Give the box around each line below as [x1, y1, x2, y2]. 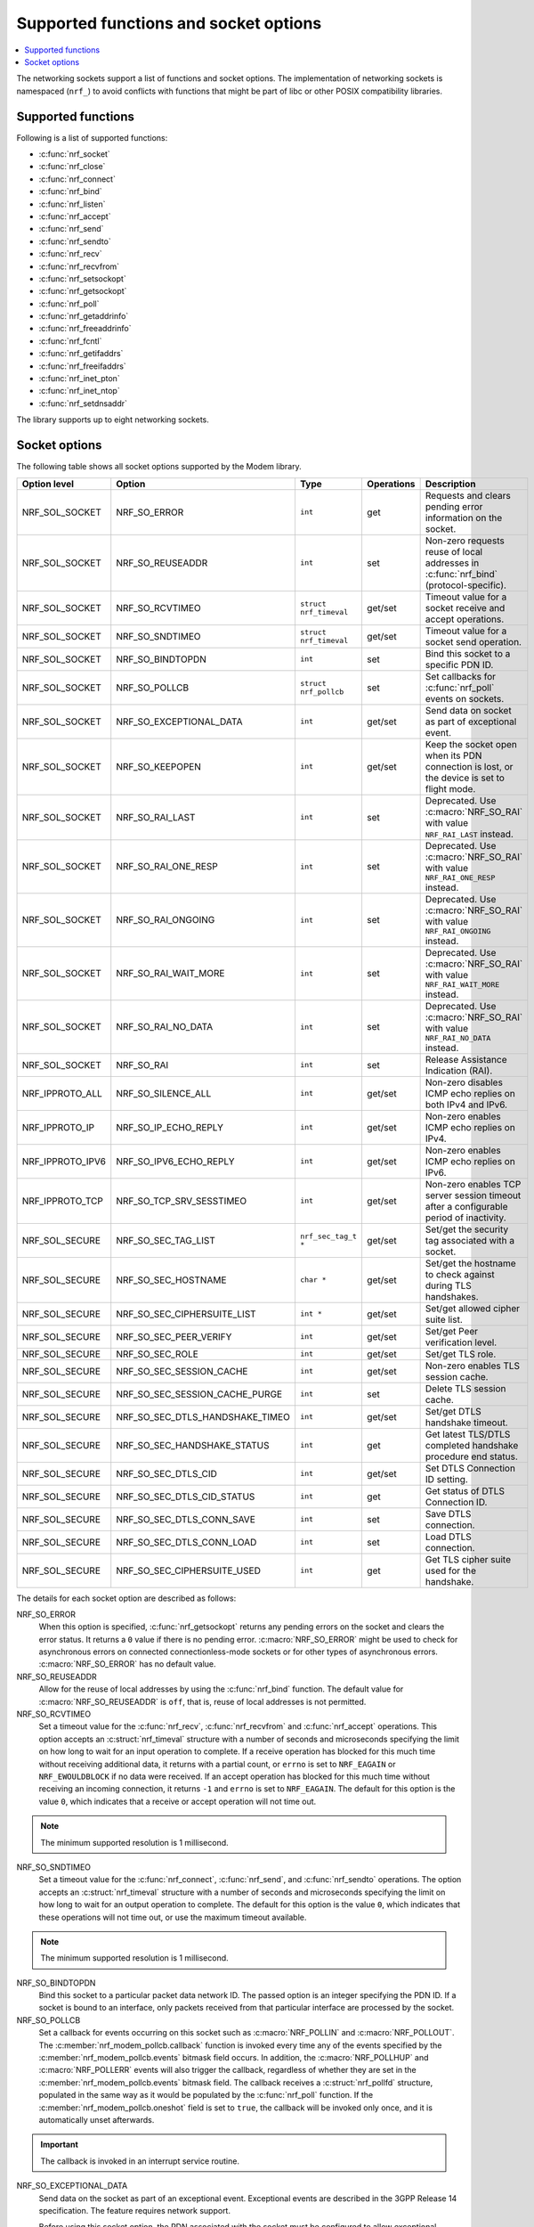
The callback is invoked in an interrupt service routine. [40, 2156, 240, 2166]
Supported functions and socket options [16, 13, 322, 33]
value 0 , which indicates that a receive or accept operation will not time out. [38, 1796, 317, 1807]
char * [299, 1275, 327, 1285]
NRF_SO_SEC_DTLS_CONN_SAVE [116, 1513, 255, 1525]
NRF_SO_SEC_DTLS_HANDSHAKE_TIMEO [116, 1410, 291, 1423]
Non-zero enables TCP [425, 1178, 522, 1190]
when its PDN [425, 749, 482, 762]
